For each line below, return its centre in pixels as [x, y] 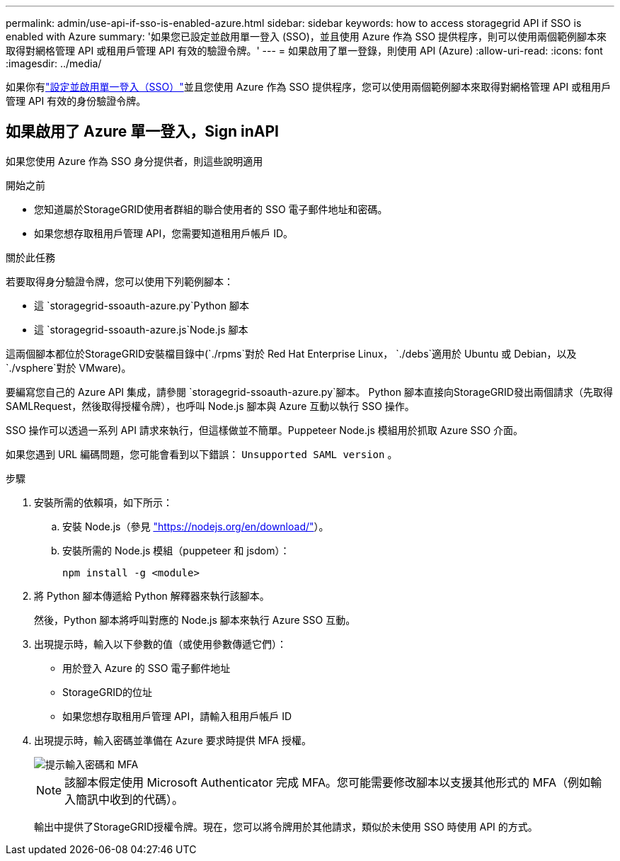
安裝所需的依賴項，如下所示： [103, 502]
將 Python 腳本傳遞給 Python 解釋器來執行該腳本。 [152, 595]
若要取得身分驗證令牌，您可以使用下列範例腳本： [120, 281]
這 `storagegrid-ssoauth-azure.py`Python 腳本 [142, 305]
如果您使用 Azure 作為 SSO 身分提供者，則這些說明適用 [134, 161]
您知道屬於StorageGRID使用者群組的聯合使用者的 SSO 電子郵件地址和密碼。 [211, 209]
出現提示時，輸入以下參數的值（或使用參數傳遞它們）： [160, 644]
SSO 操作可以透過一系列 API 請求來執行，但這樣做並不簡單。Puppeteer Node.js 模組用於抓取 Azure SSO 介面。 [265, 430]
